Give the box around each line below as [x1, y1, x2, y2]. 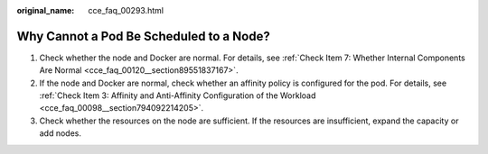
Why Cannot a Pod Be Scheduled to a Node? [16, 28, 270, 44]
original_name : [16, 5, 75, 15]
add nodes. [39, 128, 81, 139]
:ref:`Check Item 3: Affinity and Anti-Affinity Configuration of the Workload [39, 90, 316, 101]
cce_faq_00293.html [88, 5, 164, 15]
